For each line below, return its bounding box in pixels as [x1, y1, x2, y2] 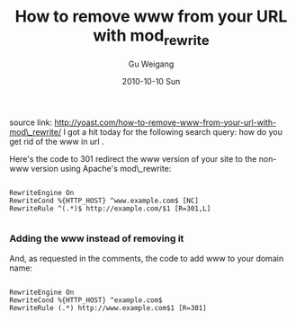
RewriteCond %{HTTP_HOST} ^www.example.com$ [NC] [9, 196, 200, 205]
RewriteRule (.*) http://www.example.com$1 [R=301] [9, 303, 207, 312]
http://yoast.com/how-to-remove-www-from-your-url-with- [53, 117, 277, 128]
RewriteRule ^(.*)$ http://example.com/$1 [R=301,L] [9, 204, 211, 213]
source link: [9, 117, 52, 128]
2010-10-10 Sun [121, 76, 181, 86]
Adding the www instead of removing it [9, 232, 184, 245]
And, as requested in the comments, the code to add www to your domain [9, 253, 284, 263]
